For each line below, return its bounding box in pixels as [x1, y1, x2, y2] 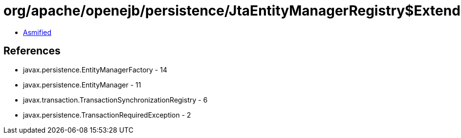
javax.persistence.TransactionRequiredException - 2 [23, 110, 191, 119]
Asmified [23, 28, 52, 36]
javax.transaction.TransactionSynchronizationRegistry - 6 [23, 95, 208, 104]
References [3, 45, 61, 57]
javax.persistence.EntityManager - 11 [23, 80, 141, 89]
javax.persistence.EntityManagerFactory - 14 [23, 65, 167, 74]
